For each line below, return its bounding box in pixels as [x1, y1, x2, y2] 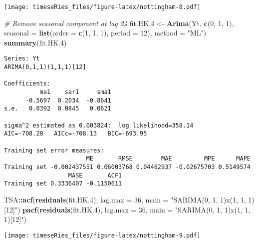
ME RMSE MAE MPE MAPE [86, 155, 251, 162]
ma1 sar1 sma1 [39, 88, 111, 96]
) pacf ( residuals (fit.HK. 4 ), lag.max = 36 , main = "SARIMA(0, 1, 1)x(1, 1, [17, 204, 251, 214]
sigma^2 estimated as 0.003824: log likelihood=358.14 [4, 121, 194, 129]
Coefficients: [4, 80, 51, 87]
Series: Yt [4, 55, 40, 62]
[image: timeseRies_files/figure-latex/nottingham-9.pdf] [4, 231, 201, 239]
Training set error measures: [4, 146, 104, 154]
